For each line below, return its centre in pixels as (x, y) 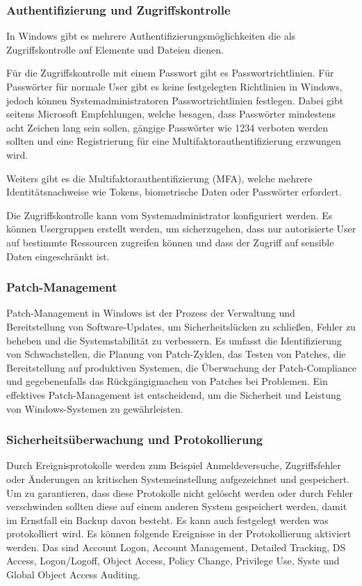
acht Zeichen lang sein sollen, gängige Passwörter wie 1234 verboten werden (167, 127)
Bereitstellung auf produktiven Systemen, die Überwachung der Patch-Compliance (181, 367)
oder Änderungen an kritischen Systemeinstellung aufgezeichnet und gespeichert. (178, 478)
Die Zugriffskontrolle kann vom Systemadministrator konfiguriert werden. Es (170, 215)
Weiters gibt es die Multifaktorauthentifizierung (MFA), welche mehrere (159, 178)
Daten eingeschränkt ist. (58, 256)
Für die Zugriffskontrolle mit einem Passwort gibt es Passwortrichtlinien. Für (170, 73)
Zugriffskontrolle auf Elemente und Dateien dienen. (115, 49)
